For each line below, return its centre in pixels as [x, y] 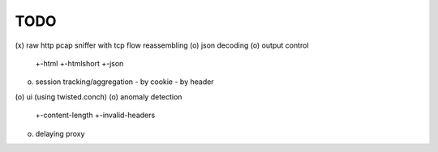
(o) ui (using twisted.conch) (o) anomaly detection [99, 96]
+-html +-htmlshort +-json [79, 63]
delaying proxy [60, 133]
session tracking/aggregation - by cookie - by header [125, 82]
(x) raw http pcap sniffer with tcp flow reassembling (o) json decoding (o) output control [162, 45]
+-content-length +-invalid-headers [95, 115]
